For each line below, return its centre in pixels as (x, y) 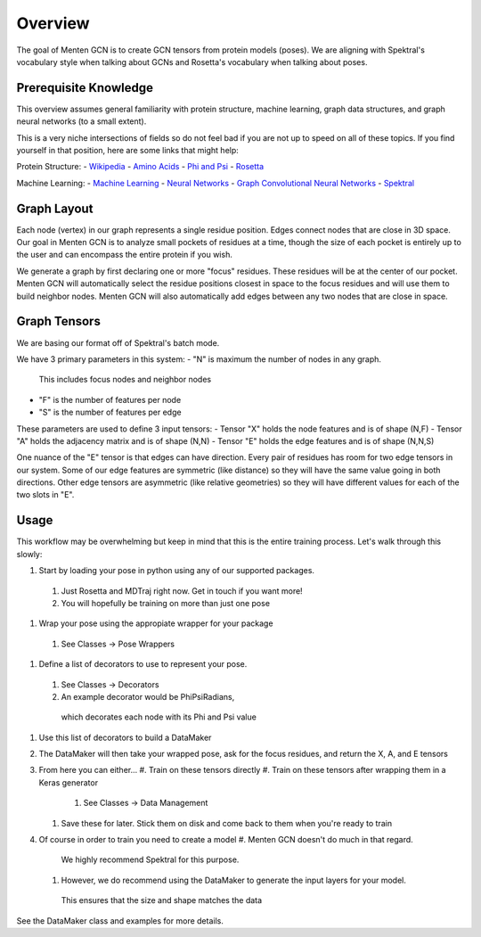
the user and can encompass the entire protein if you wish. (125, 255)
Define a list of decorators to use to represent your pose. (143, 664)
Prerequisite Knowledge (85, 88)
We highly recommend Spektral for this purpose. (150, 859)
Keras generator (68, 782)
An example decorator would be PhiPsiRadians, (148, 696)
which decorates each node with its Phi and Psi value (159, 717)
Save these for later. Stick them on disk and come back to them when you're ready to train (226, 823)
